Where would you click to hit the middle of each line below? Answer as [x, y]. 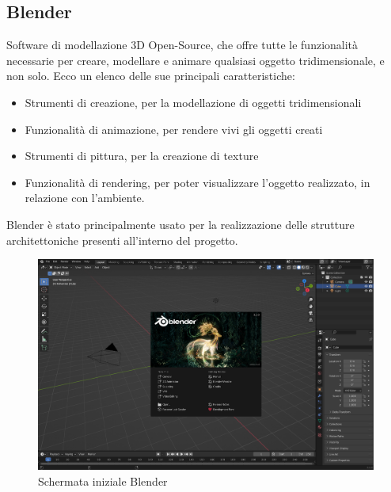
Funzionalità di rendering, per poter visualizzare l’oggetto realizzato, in [197, 182]
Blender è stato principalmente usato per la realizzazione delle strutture [180, 224]
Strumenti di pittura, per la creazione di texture [142, 156]
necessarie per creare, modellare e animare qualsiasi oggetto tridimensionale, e [195, 60]
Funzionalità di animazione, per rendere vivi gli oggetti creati [174, 129]
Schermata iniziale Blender [103, 481]
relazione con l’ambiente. [85, 198]
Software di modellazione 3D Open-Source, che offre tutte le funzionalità [182, 45]
